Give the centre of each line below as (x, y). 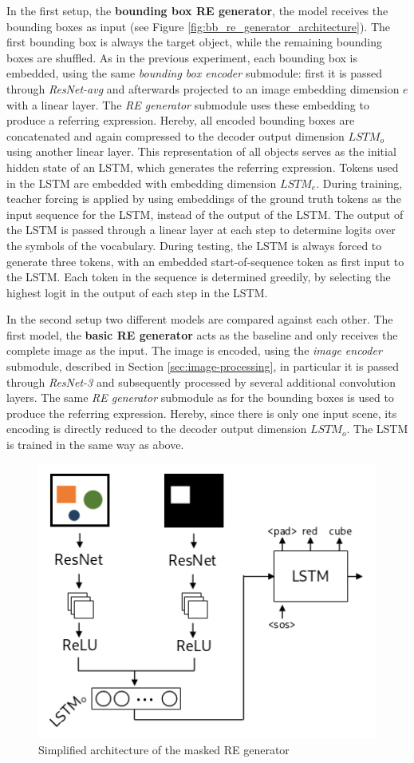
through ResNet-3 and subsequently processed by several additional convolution (201, 381)
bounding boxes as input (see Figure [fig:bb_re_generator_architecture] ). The (198, 26)
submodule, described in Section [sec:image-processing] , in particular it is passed (203, 366)
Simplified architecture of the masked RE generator (164, 749)
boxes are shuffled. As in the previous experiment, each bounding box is (182, 57)
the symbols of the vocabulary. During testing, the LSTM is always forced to (194, 245)
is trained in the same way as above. (95, 445)
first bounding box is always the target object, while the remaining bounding (194, 42)
